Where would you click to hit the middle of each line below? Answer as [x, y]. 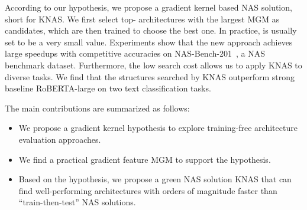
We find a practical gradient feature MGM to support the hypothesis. [145, 159]
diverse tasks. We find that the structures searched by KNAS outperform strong [150, 76]
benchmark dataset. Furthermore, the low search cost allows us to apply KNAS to [153, 65]
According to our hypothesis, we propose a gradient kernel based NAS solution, [148, 7]
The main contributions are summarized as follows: [97, 108]
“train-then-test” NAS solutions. [77, 202]
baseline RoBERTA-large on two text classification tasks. [108, 88]
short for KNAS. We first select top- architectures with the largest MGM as [142, 19]
